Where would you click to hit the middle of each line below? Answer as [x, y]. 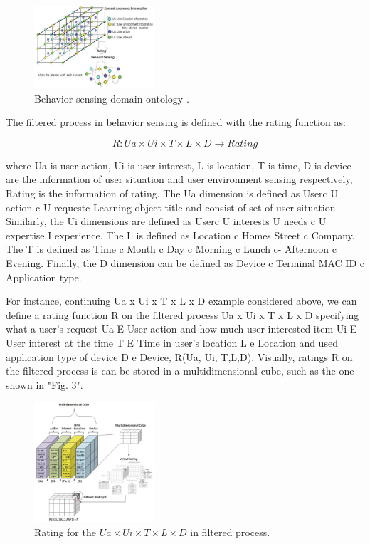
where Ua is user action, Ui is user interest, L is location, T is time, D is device [179, 165]
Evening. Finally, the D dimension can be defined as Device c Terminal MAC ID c [185, 263]
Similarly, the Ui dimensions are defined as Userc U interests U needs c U [166, 221]
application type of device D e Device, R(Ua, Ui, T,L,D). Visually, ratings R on [179, 356]
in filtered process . [230, 532]
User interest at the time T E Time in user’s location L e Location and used [172, 342]
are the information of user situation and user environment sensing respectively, [179, 179]
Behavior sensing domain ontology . [112, 98]
